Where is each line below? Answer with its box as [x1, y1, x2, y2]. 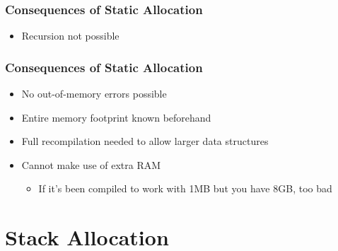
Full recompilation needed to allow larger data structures [21, 134, 269, 148]
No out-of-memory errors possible [21, 86, 167, 101]
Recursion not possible [21, 28, 120, 43]
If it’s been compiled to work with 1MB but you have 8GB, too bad [38, 181, 332, 196]
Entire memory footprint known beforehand [21, 110, 211, 124]
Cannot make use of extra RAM [21, 157, 161, 172]
